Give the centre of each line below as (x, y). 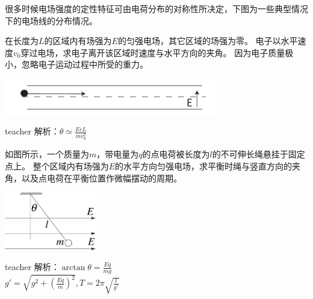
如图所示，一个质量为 (47, 154)
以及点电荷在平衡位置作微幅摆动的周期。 (101, 178)
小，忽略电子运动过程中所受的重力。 (76, 64)
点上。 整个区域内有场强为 (57, 165)
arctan (73, 268)
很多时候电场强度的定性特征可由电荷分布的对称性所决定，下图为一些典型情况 (156, 8)
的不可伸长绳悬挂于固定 (259, 154)
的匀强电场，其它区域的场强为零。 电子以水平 (208, 41)
